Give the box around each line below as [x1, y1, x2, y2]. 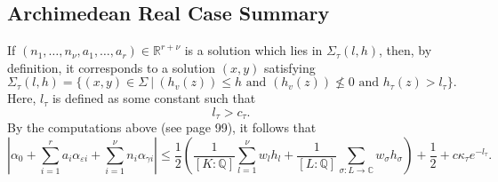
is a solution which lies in [184, 41, 323, 59]
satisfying [263, 58, 316, 76]
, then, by [378, 41, 432, 59]
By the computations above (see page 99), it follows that [7, 118, 317, 137]
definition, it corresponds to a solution [7, 58, 216, 76]
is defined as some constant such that [52, 89, 256, 107]
